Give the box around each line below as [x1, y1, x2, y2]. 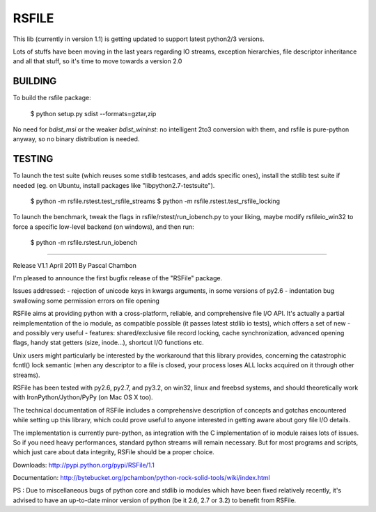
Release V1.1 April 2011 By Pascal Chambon [13, 261, 137, 269]
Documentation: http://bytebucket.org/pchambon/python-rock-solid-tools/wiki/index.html [13, 474, 271, 482]
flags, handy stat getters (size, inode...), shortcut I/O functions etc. [13, 338, 205, 347]
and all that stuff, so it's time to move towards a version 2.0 [13, 57, 182, 65]
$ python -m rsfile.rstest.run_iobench [30, 239, 138, 247]
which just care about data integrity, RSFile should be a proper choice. [13, 448, 215, 456]
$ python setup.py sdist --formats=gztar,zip [30, 109, 157, 118]
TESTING [13, 153, 54, 165]
